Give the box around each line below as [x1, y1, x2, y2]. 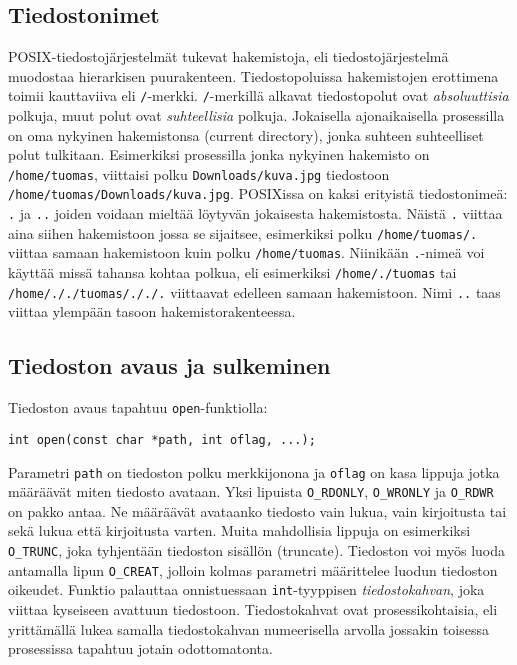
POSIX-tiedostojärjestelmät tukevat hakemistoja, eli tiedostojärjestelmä [8, 46, 449, 67]
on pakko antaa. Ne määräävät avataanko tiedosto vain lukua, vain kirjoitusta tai [8, 500, 507, 521]
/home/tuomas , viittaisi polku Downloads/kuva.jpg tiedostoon [8, 163, 390, 184]
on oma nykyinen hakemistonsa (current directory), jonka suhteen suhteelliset [8, 124, 484, 145]
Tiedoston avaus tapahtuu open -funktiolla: [8, 397, 268, 418]
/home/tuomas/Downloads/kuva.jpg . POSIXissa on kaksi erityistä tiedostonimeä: [8, 183, 508, 204]
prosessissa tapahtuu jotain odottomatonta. [8, 638, 273, 659]
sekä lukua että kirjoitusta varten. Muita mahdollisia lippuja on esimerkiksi [8, 520, 471, 541]
